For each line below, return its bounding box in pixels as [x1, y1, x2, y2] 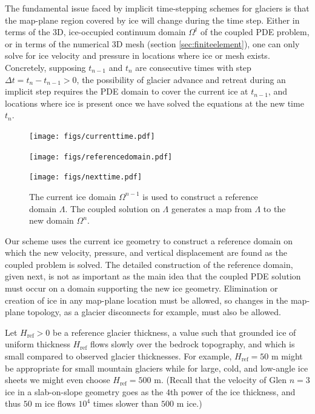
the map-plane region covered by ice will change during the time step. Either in [5, 13, 300, 26]
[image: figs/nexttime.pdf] [29, 173, 142, 182]
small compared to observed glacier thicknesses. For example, [5, 350, 232, 362]
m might [271, 350, 303, 362]
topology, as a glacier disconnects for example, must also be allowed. [27, 305, 281, 318]
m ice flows [35, 397, 76, 410]
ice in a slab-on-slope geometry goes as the [5, 385, 164, 398]
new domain [29, 214, 74, 227]
